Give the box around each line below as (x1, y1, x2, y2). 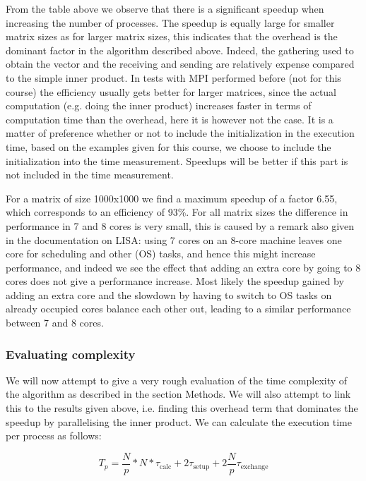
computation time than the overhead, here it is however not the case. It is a (6, 111, 333, 126)
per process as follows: (6, 428, 102, 443)
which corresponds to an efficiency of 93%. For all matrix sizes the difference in (6, 205, 348, 219)
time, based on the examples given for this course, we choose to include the (6, 139, 331, 154)
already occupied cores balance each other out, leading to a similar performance (6, 301, 351, 316)
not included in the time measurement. (6, 167, 174, 182)
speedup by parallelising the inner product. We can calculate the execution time (6, 414, 352, 429)
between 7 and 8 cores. (6, 315, 104, 330)
